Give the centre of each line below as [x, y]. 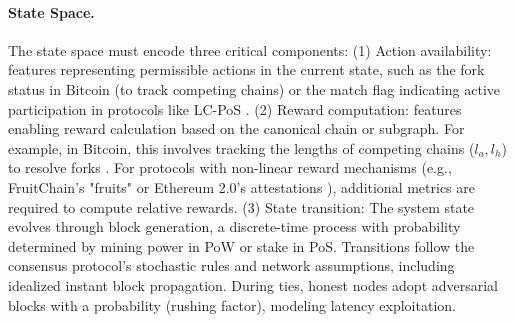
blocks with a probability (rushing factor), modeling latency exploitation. [232, 304]
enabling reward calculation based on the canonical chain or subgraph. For [236, 128]
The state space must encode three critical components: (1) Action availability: [250, 49]
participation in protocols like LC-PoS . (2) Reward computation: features [235, 108]
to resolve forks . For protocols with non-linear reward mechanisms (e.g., [230, 167]
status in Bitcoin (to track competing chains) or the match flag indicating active [254, 88]
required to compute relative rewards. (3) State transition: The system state [241, 206]
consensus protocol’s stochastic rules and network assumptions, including [231, 265]
